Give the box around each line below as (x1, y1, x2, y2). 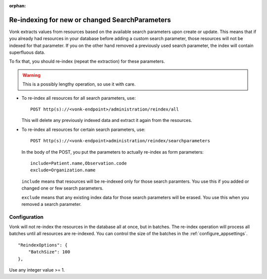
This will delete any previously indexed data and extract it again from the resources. (21, 118, 192, 123)
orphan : (9, 3, 26, 8)
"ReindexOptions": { (18, 242, 68, 248)
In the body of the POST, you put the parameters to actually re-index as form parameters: (21, 149, 204, 155)
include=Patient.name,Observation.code (30, 160, 127, 166)
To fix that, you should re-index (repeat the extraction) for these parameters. (9, 58, 165, 64)
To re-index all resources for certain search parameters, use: (21, 126, 146, 132)
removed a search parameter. (21, 201, 82, 207)
